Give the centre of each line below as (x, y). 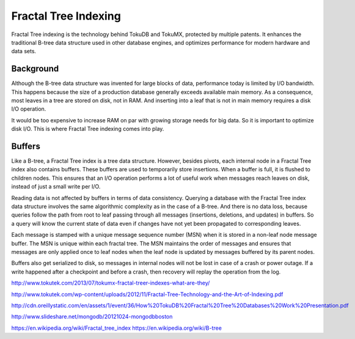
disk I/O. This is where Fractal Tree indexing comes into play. (88, 129)
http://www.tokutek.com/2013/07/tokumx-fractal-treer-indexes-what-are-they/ (111, 283)
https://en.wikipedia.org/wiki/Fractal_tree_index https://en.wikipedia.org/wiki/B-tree (117, 328)
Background (35, 69)
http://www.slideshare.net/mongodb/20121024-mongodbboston (92, 317)
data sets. (24, 51)
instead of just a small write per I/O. (56, 187)
